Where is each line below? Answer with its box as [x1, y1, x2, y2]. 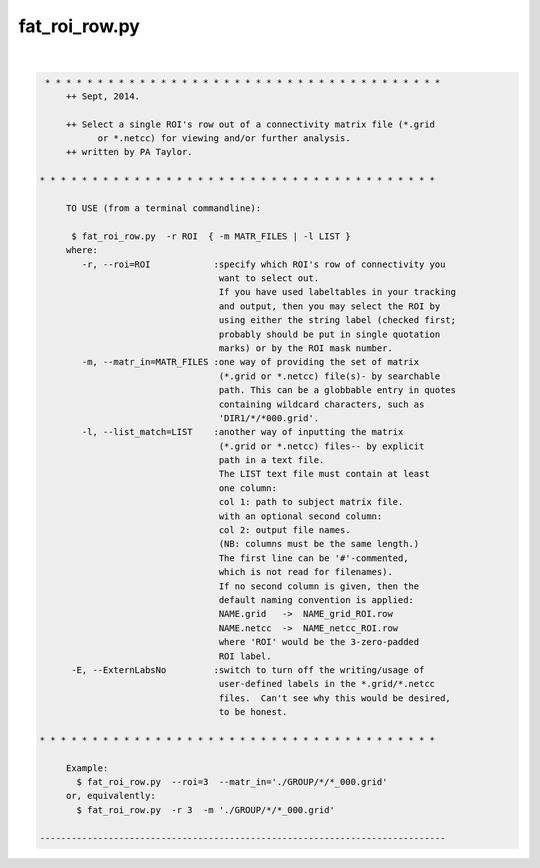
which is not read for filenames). [218, 566, 394, 578]
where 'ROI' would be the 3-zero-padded [218, 636, 420, 648]
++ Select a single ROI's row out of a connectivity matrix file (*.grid [65, 118, 435, 130]
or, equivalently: [65, 790, 157, 802]
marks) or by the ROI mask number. [218, 342, 394, 354]
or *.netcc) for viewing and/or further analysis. [97, 133, 351, 144]
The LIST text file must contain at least [218, 468, 430, 480]
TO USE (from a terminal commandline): [65, 203, 262, 214]
